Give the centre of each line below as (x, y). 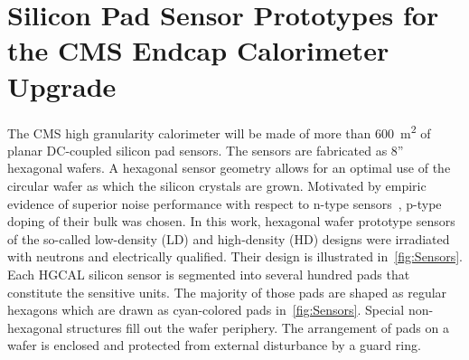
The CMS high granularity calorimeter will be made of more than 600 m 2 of (219, 131)
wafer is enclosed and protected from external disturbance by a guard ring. (214, 345)
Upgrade (62, 85)
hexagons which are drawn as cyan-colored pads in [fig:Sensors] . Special (206, 310)
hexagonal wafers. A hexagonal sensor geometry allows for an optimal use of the (229, 168)
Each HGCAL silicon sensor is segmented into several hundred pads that (209, 274)
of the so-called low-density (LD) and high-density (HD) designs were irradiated (229, 238)
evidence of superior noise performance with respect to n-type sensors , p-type (225, 203)
